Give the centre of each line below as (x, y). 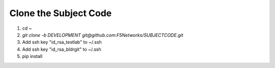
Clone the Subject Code (61, 13)
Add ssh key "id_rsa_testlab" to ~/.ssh (62, 42)
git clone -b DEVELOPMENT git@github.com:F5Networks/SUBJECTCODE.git (103, 35)
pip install (32, 56)
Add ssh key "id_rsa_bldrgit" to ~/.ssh (62, 49)
